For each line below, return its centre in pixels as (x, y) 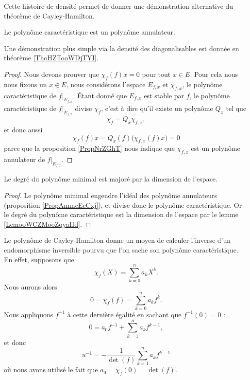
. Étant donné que (100, 95)
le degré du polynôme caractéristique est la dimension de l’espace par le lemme (121, 214)
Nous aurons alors (31, 287)
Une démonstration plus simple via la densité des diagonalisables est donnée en (122, 48)
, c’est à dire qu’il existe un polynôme (157, 108)
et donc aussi (23, 129)
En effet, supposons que (39, 259)
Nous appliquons (29, 314)
